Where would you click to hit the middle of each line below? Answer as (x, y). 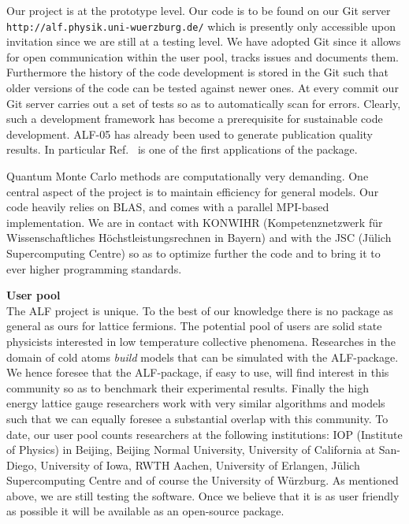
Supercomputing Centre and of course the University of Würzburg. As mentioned (203, 480)
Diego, (22, 465)
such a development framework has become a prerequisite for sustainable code (195, 119)
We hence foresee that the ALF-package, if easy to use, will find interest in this (198, 372)
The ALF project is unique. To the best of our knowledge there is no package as (200, 310)
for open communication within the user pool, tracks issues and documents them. (203, 56)
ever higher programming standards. (94, 268)
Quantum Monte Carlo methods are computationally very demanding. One (188, 176)
